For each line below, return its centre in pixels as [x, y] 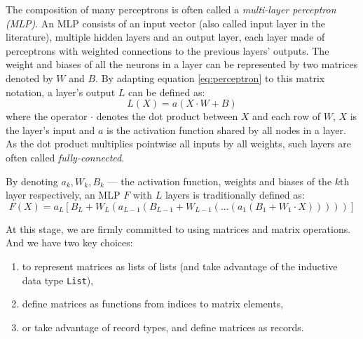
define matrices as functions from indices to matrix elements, [153, 304]
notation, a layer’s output [61, 92]
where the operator [47, 116]
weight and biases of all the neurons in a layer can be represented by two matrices [182, 64]
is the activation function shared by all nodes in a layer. [226, 129]
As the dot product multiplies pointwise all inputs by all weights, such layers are [178, 144]
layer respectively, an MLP [63, 195]
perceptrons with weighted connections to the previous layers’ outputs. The [167, 50]
